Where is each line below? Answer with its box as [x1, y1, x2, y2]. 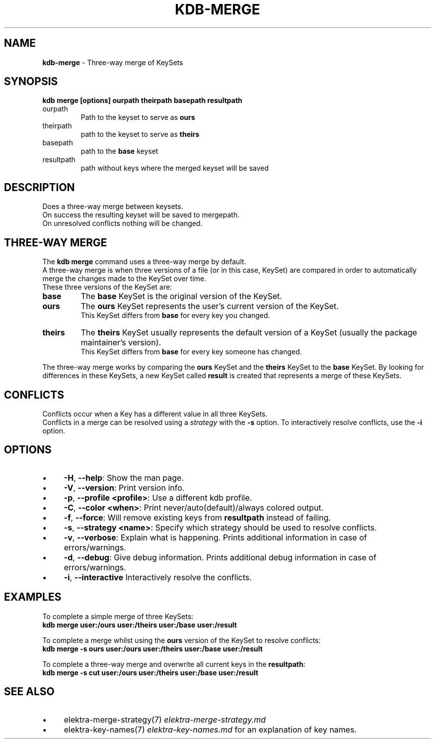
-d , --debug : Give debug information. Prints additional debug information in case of [64, 552, 376, 562]
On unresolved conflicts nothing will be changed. [42, 219, 203, 228]
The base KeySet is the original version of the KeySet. [80, 291, 282, 302]
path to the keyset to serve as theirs [80, 130, 200, 139]
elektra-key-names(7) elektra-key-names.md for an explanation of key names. [64, 724, 357, 735]
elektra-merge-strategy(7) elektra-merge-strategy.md [64, 714, 266, 725]
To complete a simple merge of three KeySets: [42, 612, 194, 621]
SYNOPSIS [4, 75, 58, 88]
